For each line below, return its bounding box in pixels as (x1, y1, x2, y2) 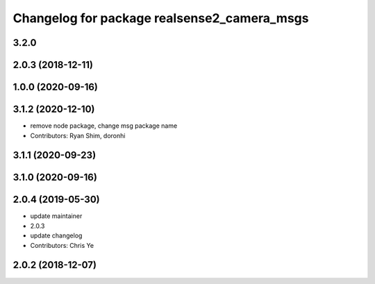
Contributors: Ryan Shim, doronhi (30, 131, 126, 140)
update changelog (30, 231, 83, 240)
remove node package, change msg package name (30, 122, 178, 130)
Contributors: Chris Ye (30, 241, 94, 249)
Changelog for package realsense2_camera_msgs (12, 10, 309, 26)
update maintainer (30, 212, 83, 220)
